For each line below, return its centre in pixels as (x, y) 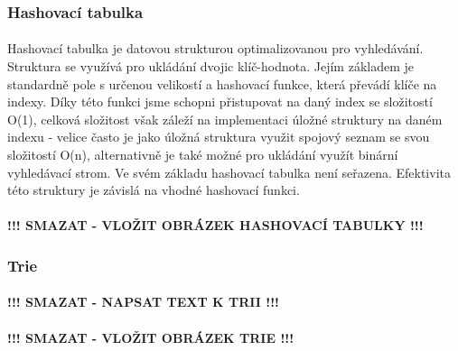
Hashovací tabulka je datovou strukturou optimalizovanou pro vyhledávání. (215, 48)
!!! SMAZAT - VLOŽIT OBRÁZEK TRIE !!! (151, 337)
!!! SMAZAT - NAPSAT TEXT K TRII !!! (143, 302)
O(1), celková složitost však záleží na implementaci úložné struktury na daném (225, 119)
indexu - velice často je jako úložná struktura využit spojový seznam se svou (219, 137)
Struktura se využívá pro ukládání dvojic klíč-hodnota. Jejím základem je (211, 66)
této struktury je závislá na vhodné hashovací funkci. (154, 190)
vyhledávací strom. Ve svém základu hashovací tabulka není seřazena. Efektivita (229, 172)
